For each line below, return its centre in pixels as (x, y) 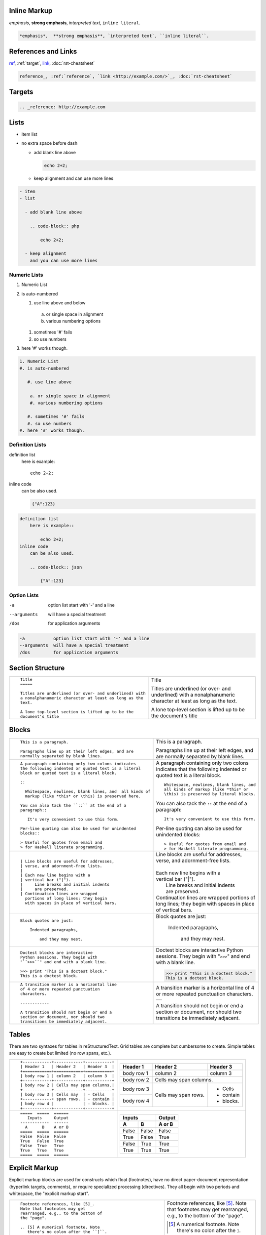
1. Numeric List (39, 361)
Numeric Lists (26, 275)
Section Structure (37, 668)
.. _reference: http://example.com (62, 107)
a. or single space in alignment (70, 396)
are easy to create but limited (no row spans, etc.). (60, 1053)
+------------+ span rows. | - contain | (67, 1099)
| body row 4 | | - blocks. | (67, 1103)
